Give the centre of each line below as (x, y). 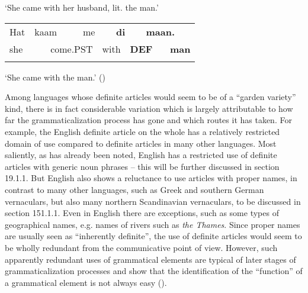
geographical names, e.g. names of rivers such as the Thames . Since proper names (153, 224)
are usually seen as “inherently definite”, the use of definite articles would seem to (153, 236)
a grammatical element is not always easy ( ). (86, 282)
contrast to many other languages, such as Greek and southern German (134, 189)
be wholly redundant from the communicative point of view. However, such (141, 247)
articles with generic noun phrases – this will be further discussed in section (142, 166)
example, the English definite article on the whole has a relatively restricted (142, 131)
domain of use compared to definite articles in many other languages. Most (141, 143)
